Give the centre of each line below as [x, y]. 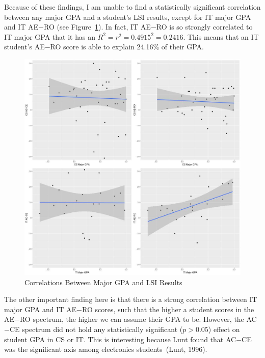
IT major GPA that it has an [50, 36]
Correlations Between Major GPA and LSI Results [103, 282]
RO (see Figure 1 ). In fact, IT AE [97, 27]
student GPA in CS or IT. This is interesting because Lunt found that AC [120, 339]
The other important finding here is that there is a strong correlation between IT [131, 299]
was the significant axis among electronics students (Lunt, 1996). [106, 349]
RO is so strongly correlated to [204, 27]
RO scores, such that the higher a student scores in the [168, 309]
